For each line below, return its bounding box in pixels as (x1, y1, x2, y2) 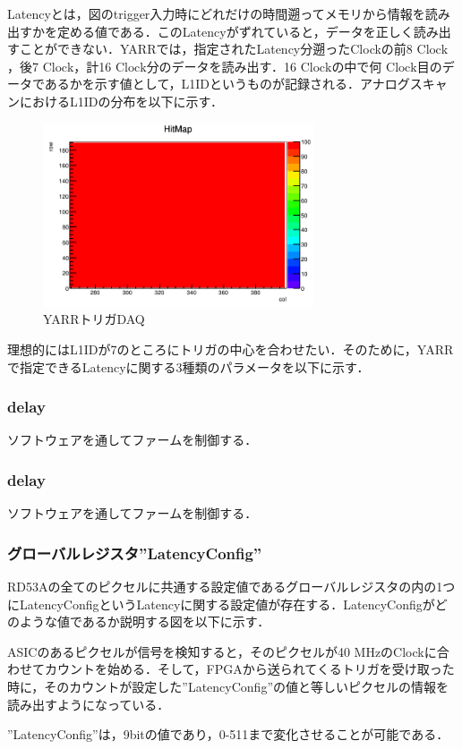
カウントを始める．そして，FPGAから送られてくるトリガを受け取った (44, 660, 455, 678)
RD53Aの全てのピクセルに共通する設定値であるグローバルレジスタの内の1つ (7, 577, 456, 596)
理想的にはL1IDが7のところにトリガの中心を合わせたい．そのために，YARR (7, 340, 454, 359)
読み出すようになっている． (7, 694, 170, 713)
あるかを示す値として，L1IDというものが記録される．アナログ (44, 74, 410, 93)
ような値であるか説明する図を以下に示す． (19, 612, 270, 631)
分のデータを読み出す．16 (146, 56, 297, 75)
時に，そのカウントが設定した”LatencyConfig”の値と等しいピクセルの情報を (7, 677, 449, 696)
